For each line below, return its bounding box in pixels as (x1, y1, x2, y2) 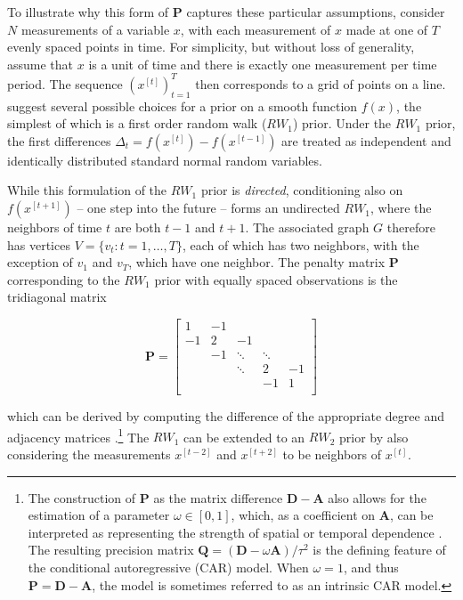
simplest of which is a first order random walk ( (7, 114, 267, 133)
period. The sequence (7, 74, 123, 93)
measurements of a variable (20, 20, 170, 38)
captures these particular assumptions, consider (186, 3, 445, 20)
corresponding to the (7, 270, 120, 288)
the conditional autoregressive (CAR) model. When (28, 558, 309, 577)
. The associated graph (245, 218, 370, 237)
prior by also (339, 427, 409, 446)
